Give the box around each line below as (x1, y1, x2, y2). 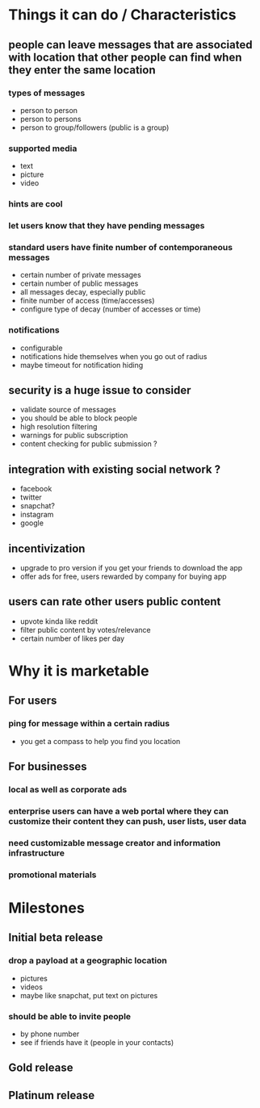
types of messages (8, 87, 86, 98)
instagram (19, 510, 54, 520)
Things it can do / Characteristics (8, 6, 237, 24)
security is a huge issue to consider (8, 383, 191, 397)
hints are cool (8, 199, 63, 210)
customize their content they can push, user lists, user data (8, 815, 247, 826)
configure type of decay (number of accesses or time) (19, 304, 201, 314)
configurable (19, 343, 63, 353)
